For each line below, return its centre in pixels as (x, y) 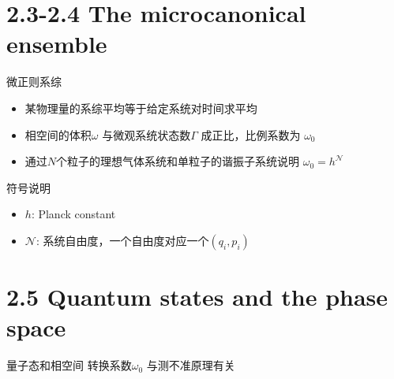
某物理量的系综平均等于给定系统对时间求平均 (141, 108)
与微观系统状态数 (146, 134)
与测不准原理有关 (191, 365)
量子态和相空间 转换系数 (69, 365)
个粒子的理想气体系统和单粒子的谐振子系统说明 (178, 161)
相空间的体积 (58, 134)
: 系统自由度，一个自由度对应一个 (122, 240)
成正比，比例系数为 (251, 134)
